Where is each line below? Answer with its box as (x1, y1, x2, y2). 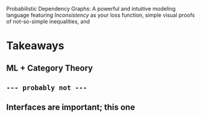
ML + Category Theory (6, 63, 93, 73)
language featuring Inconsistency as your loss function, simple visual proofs (6, 11, 195, 19)
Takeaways (6, 39, 64, 53)
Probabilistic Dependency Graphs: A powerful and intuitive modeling (6, 5, 176, 12)
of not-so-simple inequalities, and (6, 18, 90, 25)
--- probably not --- (6, 83, 87, 92)
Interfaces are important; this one (6, 102, 135, 113)
